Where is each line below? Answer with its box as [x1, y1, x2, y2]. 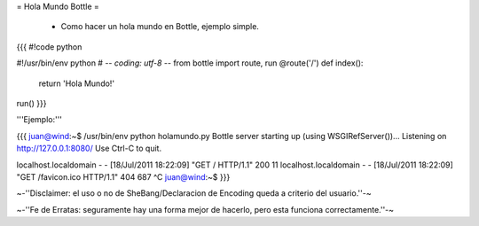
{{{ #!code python [16, 41, 82, 52]
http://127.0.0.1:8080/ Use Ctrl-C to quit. [16, 143, 162, 154]
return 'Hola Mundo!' [38, 78, 115, 89]
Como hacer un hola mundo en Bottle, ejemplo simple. [60, 21, 259, 32]
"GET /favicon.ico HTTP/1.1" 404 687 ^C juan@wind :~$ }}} [16, 171, 231, 182]
